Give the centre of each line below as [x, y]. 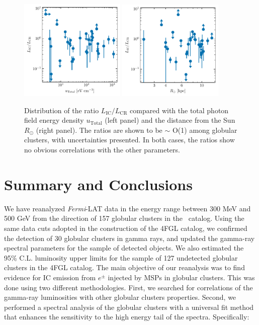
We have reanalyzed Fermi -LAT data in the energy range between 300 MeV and [127, 208]
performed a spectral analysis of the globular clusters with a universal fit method [129, 307]
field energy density [54, 120]
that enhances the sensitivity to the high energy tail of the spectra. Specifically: [127, 317]
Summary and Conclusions [98, 184]
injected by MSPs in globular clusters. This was [181, 277]
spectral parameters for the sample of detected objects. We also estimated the [124, 248]
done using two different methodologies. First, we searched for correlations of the [128, 287]
